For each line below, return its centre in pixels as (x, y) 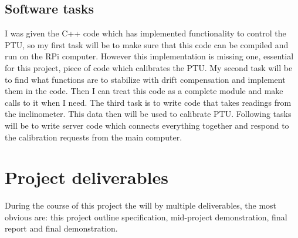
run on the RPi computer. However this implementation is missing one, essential (149, 56)
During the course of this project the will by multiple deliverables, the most (141, 205)
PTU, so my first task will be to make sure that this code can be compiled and (147, 44)
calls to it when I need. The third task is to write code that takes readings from (148, 102)
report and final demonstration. (61, 228)
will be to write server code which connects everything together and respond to (147, 125)
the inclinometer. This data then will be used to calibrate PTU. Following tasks (148, 114)
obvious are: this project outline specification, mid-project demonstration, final (146, 217)
